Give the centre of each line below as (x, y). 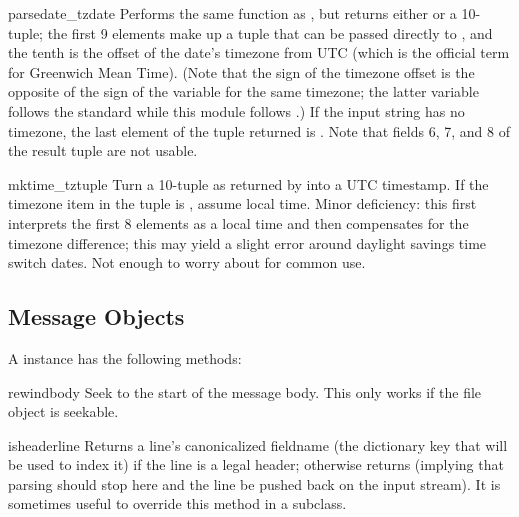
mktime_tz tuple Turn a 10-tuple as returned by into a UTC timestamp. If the (248, 183)
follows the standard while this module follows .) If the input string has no (236, 110)
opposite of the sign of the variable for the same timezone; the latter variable (243, 91)
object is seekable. (63, 411)
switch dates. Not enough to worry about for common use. (187, 262)
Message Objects (96, 316)
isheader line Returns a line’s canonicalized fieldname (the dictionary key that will (258, 444)
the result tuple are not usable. (103, 150)
